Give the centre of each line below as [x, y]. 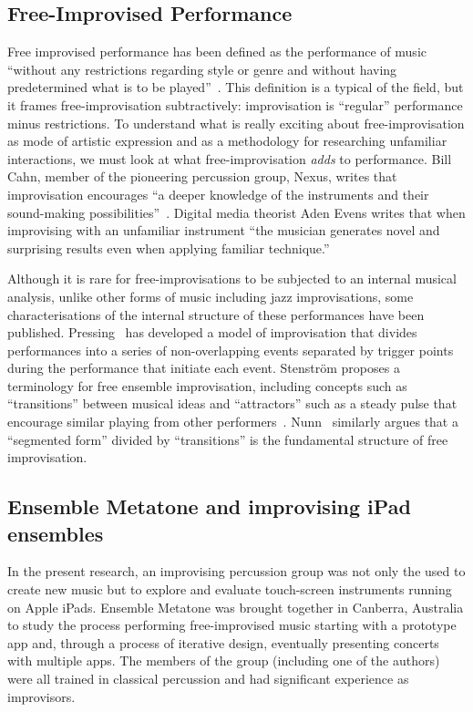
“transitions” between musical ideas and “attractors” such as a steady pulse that [232, 403]
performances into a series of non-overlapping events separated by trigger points [231, 350]
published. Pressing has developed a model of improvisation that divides [212, 332]
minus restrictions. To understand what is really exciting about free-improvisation [236, 123]
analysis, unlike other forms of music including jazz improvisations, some [211, 296]
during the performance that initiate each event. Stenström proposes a [204, 368]
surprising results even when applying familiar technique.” [169, 248]
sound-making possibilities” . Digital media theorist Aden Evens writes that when [236, 212]
